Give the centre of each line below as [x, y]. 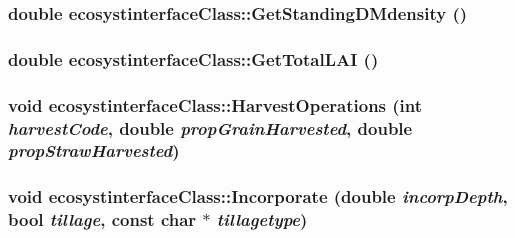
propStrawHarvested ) [94, 150]
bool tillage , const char [102, 219]
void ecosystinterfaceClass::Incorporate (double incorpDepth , [258, 196]
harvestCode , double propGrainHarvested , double [210, 127]
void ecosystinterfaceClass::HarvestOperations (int [215, 104]
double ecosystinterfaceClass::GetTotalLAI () [193, 58]
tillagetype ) [262, 219]
